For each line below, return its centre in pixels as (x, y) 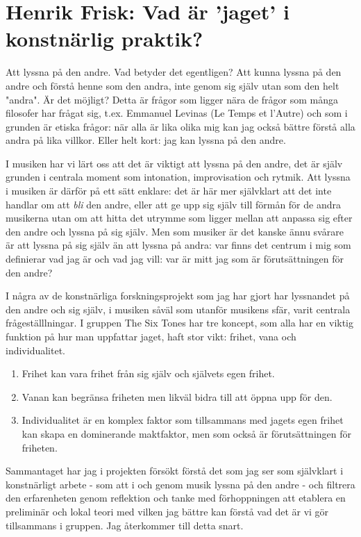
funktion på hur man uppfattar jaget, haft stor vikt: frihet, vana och (151, 336)
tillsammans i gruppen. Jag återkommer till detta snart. (125, 525)
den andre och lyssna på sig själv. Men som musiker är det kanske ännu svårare (175, 231)
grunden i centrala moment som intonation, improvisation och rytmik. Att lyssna (178, 177)
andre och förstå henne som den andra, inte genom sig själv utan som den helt (173, 85)
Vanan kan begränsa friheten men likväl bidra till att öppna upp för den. (177, 396)
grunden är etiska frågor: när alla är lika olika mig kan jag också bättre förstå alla (180, 126)
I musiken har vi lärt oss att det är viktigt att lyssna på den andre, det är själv (174, 163)
